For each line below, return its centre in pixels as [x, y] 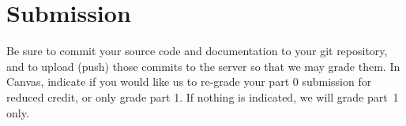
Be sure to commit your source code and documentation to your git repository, [197, 51]
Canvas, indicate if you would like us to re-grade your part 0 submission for [189, 82]
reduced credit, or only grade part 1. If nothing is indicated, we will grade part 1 [203, 96]
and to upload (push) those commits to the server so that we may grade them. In [203, 66]
